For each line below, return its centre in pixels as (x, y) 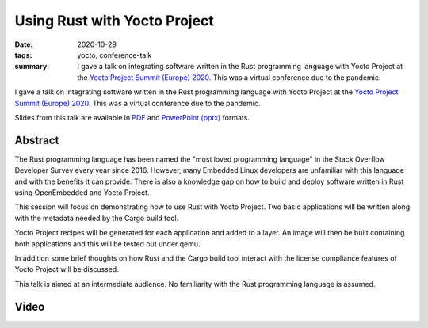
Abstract (37, 140)
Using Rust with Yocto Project (114, 21)
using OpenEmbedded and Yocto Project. (82, 192)
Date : (24, 44)
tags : (23, 55)
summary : (32, 67)
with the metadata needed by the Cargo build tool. (97, 218)
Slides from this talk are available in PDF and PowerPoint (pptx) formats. (132, 117)
